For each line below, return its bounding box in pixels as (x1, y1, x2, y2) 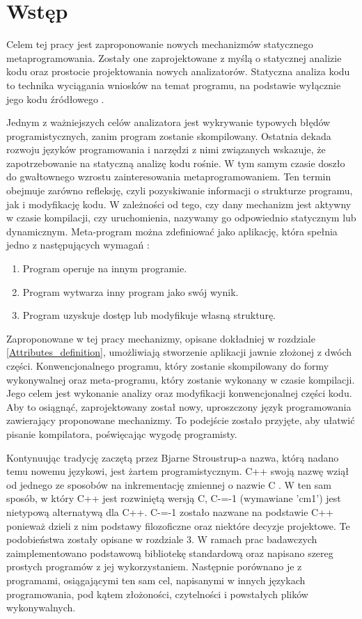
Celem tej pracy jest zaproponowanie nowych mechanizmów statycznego (6, 37, 313, 52)
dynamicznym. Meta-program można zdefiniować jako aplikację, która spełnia (6, 224, 338, 238)
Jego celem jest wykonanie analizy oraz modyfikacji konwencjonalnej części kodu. (6, 386, 352, 400)
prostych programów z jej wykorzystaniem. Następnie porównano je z (6, 559, 302, 574)
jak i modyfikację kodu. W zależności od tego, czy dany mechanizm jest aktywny (6, 196, 352, 211)
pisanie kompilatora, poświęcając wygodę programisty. (6, 426, 237, 441)
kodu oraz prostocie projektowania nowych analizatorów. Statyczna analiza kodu (6, 64, 350, 79)
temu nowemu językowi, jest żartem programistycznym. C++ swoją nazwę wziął (6, 464, 349, 478)
